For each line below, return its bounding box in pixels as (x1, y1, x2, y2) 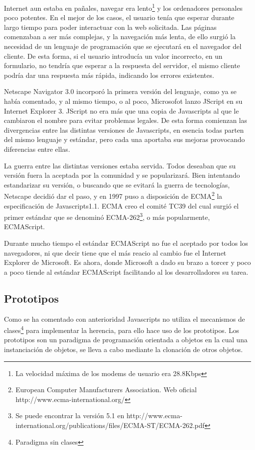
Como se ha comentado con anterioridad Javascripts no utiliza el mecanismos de (4, 313, 245, 324)
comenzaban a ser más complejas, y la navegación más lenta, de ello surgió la (4, 31, 236, 42)
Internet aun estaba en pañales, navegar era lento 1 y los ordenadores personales (4, 1, 243, 13)
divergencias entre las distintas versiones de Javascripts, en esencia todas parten (4, 124, 244, 135)
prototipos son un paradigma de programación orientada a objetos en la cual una (4, 334, 248, 345)
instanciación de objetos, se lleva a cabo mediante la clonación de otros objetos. (4, 344, 243, 355)
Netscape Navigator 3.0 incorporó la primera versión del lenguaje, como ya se (4, 86, 237, 96)
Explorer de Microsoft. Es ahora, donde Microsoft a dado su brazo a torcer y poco (4, 257, 251, 267)
